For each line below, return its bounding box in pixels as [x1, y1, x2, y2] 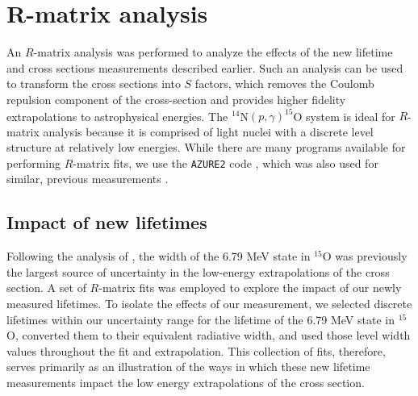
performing [6, 154, 61, 171]
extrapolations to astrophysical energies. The [6, 107, 228, 123]
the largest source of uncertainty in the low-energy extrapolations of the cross [6, 263, 390, 280]
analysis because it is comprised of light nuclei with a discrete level [43, 123, 374, 140]
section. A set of [6, 279, 86, 296]
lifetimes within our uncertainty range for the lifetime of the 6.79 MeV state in [6, 311, 395, 327]
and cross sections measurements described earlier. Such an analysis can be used [6, 59, 403, 76]
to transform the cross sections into [6, 75, 181, 92]
